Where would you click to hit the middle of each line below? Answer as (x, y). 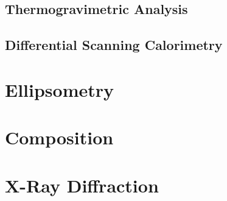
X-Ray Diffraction (82, 185)
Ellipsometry (60, 89)
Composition (59, 137)
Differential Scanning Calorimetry (114, 45)
